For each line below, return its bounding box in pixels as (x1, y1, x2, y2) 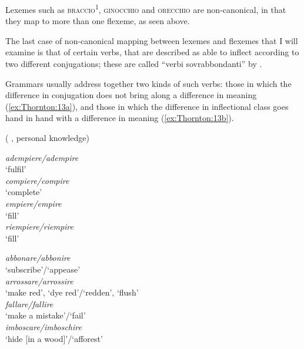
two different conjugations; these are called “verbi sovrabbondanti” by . (5, 58, 262, 70)
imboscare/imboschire (5, 320, 82, 333)
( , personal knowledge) (5, 132, 89, 143)
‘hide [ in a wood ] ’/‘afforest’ (5, 332, 103, 344)
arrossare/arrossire (5, 274, 74, 287)
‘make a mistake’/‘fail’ (5, 309, 86, 321)
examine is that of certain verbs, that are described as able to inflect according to (5, 46, 299, 58)
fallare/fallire (5, 297, 54, 310)
